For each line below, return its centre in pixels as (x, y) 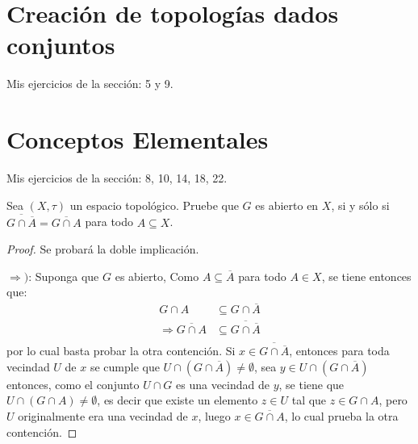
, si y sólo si (360, 205)
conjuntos (61, 45)
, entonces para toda (339, 351)
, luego (214, 416)
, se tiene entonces (366, 276)
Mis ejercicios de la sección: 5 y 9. (90, 84)
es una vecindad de (223, 384)
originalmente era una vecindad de (103, 416)
